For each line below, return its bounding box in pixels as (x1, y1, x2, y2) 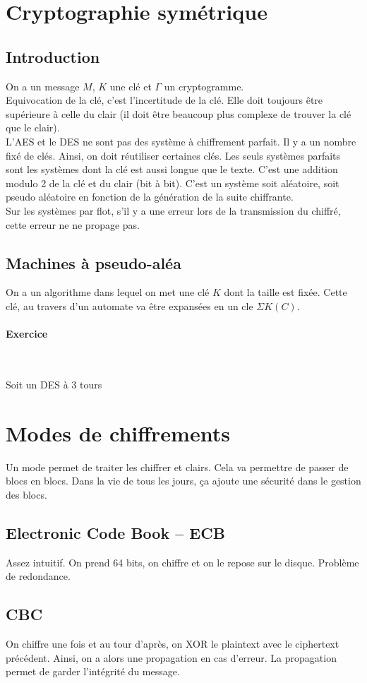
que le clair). (6, 120, 60, 135)
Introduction (6, 45, 100, 67)
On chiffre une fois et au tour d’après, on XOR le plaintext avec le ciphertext (6, 636, 339, 651)
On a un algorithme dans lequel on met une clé (6, 285, 210, 299)
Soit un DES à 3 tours (6, 376, 102, 391)
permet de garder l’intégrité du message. (6, 664, 180, 679)
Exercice (6, 326, 48, 341)
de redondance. (6, 569, 71, 583)
